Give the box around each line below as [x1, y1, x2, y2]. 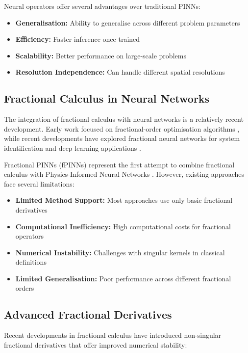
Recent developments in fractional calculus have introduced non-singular [4, 330, 222, 340]
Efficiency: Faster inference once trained [15, 34, 140, 44]
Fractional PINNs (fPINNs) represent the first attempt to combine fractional [4, 159, 235, 169]
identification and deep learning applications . [4, 142, 141, 153]
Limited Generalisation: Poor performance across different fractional [15, 273, 231, 283]
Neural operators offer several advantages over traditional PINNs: [4, 1, 200, 11]
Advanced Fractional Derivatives [4, 307, 172, 322]
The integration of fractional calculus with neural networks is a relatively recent [4, 114, 244, 124]
